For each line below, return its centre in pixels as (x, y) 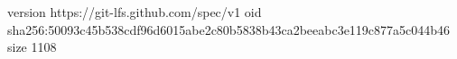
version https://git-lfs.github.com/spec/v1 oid (135, 12)
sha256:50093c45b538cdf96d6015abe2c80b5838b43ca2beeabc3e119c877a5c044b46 (229, 29)
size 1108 (32, 47)
